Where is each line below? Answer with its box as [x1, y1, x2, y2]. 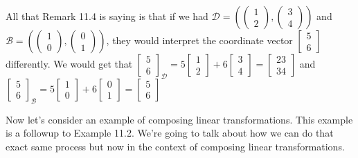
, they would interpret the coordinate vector [106, 33, 293, 47]
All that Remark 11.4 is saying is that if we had [6, 9, 208, 23]
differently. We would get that [6, 57, 133, 70]
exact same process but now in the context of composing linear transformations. [6, 139, 345, 153]
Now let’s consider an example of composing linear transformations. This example [6, 112, 353, 126]
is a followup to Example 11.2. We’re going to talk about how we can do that [6, 126, 334, 140]
